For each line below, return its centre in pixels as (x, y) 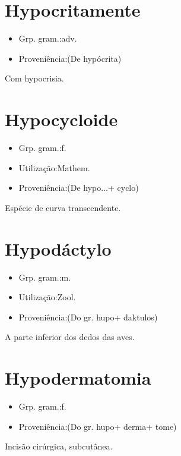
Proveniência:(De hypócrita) (70, 58)
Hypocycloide (61, 119)
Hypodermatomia (78, 378)
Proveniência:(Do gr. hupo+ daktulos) (88, 317)
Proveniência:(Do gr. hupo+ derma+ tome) (98, 426)
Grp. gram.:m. (45, 277)
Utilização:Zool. (47, 297)
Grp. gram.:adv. (48, 38)
